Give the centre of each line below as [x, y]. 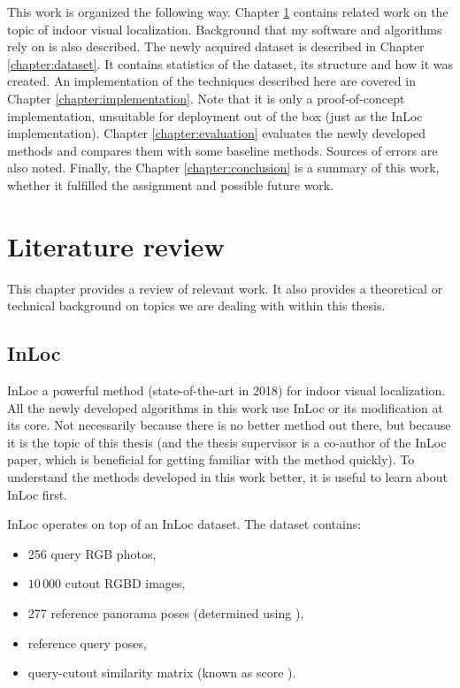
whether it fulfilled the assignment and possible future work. [171, 184]
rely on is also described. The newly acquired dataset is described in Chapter [216, 46]
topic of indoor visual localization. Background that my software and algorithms [225, 29]
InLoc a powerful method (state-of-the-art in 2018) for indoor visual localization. [226, 390]
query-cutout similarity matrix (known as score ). [162, 673]
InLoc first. [37, 494]
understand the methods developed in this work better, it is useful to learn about [227, 477]
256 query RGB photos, [92, 553]
